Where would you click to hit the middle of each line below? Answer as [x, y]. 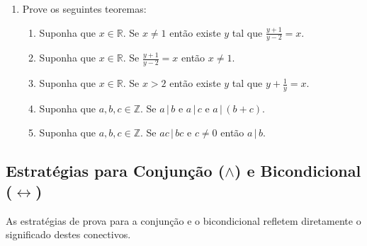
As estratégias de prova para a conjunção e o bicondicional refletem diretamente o [183, 220]
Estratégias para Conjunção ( [115, 170]
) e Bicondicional [298, 170]
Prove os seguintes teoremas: [84, 8]
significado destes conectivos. [68, 234]
